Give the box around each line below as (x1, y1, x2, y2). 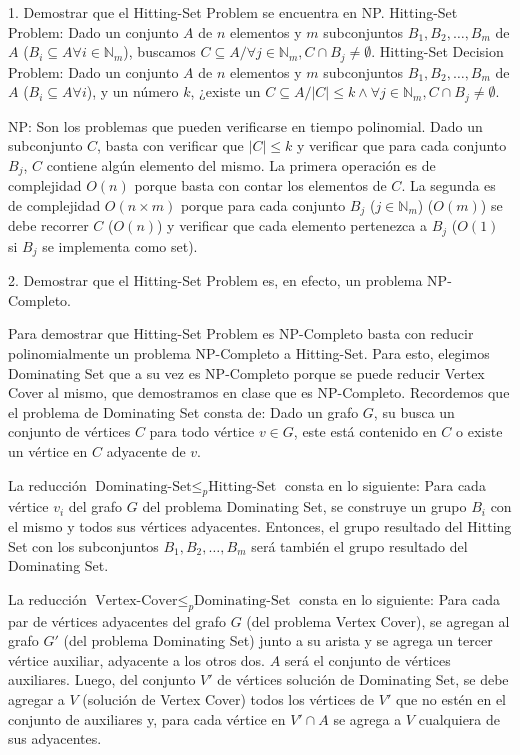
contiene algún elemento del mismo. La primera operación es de (46, 154, 436, 175)
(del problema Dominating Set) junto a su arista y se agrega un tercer (63, 630, 493, 651)
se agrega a (333, 708, 402, 729)
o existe (456, 421, 503, 442)
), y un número (86, 81, 179, 102)
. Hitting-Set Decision (371, 41, 504, 62)
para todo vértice (149, 421, 255, 442)
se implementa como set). (42, 235, 198, 256)
